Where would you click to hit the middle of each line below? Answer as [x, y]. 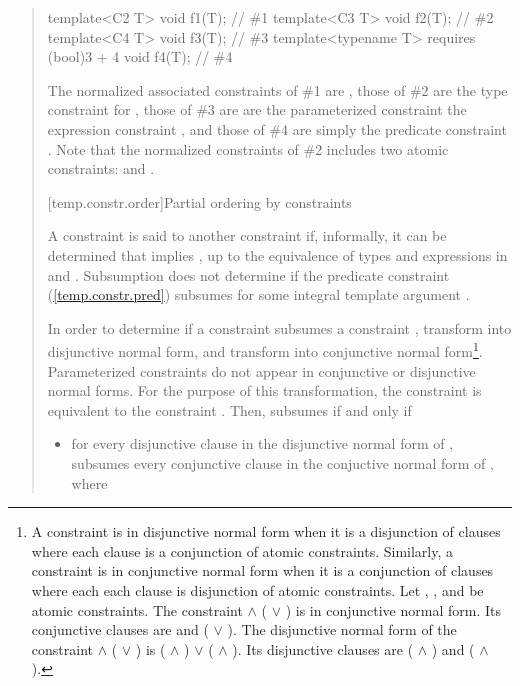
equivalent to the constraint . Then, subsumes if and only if [229, 409]
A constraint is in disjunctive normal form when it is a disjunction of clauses [266, 531]
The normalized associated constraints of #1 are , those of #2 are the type [277, 89]
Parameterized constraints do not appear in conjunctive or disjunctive [261, 370]
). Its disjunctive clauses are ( [323, 648]
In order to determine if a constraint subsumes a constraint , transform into [279, 327]
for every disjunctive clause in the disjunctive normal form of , [262, 443]
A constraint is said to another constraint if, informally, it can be [247, 235]
